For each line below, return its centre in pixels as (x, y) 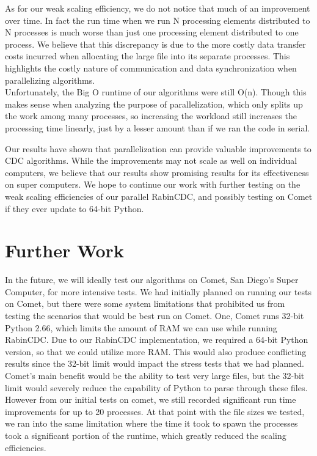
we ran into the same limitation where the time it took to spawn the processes (151, 423)
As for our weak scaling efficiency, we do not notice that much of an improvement (158, 8)
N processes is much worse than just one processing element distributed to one (152, 32)
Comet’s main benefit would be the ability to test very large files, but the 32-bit (155, 375)
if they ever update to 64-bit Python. (75, 208)
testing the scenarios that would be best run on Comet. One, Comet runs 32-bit (155, 315)
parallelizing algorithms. (50, 80)
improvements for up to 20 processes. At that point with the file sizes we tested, (155, 411)
